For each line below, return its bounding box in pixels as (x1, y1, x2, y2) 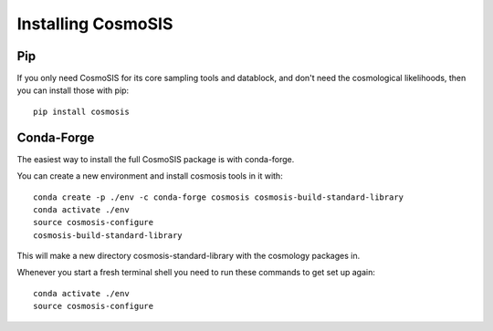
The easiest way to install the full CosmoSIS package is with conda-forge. (16, 153, 295, 164)
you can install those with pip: (16, 85, 130, 96)
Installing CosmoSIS (16, 14, 173, 34)
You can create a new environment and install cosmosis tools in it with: (16, 171, 283, 181)
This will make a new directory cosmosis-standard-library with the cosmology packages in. (16, 251, 361, 262)
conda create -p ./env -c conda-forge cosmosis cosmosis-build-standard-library (33, 191, 404, 202)
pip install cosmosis (33, 106, 130, 117)
